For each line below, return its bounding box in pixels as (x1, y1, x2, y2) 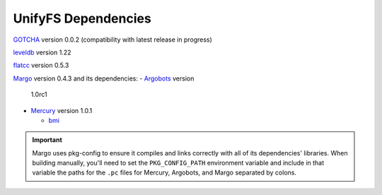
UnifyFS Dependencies (13, 11, 151, 26)
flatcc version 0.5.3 (13, 61, 69, 70)
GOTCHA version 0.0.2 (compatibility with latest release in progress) (13, 35, 212, 44)
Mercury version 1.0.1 (30, 106, 93, 114)
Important (32, 136, 63, 144)
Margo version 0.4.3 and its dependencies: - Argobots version (13, 74, 195, 83)
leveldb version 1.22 (13, 48, 71, 57)
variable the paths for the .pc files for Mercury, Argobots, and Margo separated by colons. (32, 168, 297, 177)
